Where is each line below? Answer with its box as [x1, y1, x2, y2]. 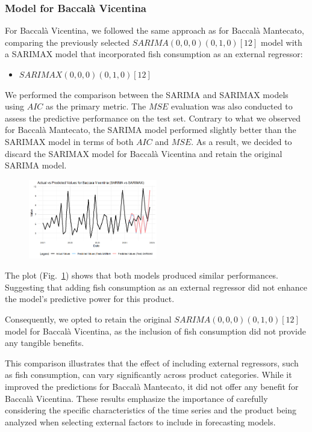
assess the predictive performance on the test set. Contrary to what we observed [5, 111, 301, 124]
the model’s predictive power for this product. [5, 292, 175, 305]
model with [260, 35, 302, 48]
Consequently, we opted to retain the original [5, 313, 172, 326]
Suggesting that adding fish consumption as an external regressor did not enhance [5, 280, 307, 293]
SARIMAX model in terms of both [5, 135, 134, 147]
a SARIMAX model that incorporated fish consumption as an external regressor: [5, 48, 303, 60]
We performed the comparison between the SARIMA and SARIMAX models [5, 88, 289, 100]
